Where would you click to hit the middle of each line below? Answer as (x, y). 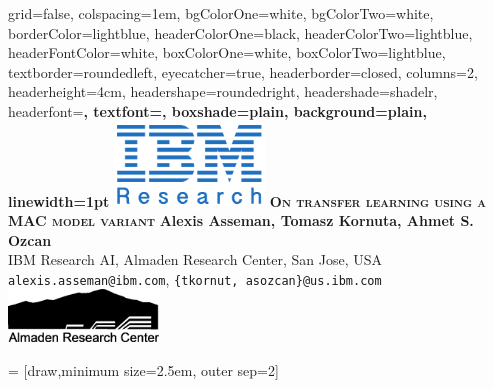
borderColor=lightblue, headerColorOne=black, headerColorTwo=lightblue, (240, 32)
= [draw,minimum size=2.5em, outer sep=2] (143, 369)
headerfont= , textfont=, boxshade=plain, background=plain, (217, 110)
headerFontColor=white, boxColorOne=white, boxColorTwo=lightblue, (227, 52)
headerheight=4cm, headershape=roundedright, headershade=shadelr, (223, 91)
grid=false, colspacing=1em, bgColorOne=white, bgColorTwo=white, (221, 13)
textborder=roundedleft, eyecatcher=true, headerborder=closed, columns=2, (243, 71)
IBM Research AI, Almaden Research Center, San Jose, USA (195, 259)
